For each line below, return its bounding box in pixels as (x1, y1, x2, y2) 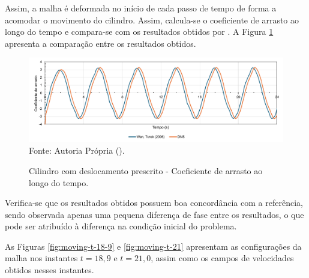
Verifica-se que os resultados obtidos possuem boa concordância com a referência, (5, 196, 303, 209)
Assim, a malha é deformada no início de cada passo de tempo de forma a (5, 2, 277, 14)
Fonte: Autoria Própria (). (29, 144, 125, 157)
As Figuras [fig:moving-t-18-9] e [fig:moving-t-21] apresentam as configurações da (5, 240, 302, 252)
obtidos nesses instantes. (5, 264, 94, 276)
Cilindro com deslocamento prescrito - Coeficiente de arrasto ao (29, 164, 263, 177)
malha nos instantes (5, 252, 78, 264)
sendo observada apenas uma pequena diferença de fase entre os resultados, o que (5, 208, 304, 220)
